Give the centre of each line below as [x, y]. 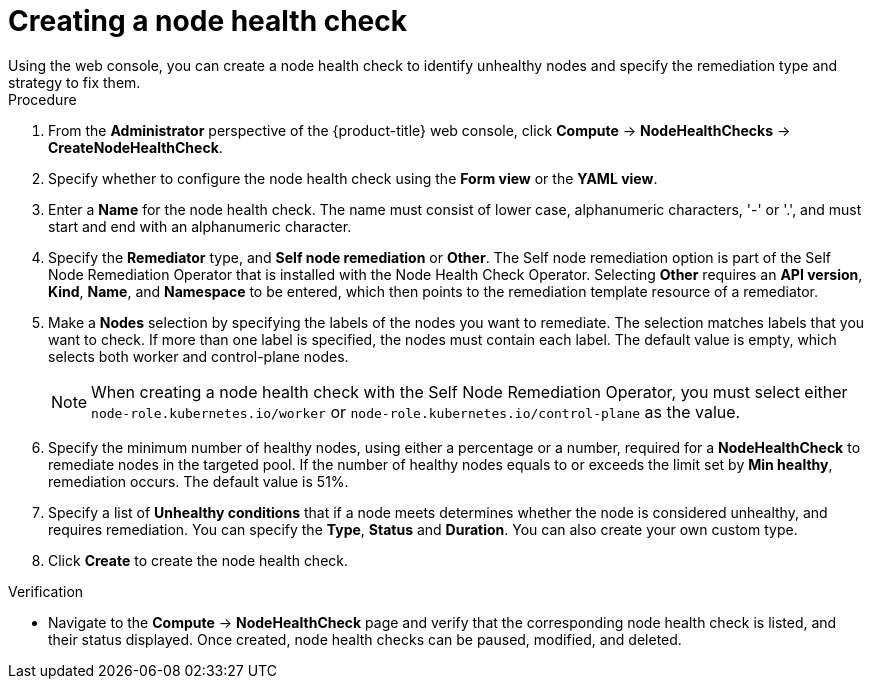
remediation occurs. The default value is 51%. [198, 481]
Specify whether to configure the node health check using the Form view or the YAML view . [353, 178]
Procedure [42, 99]
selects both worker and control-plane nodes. [198, 356]
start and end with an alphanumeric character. [200, 226]
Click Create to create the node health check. [198, 560]
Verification [46, 591]
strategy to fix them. [74, 82]
